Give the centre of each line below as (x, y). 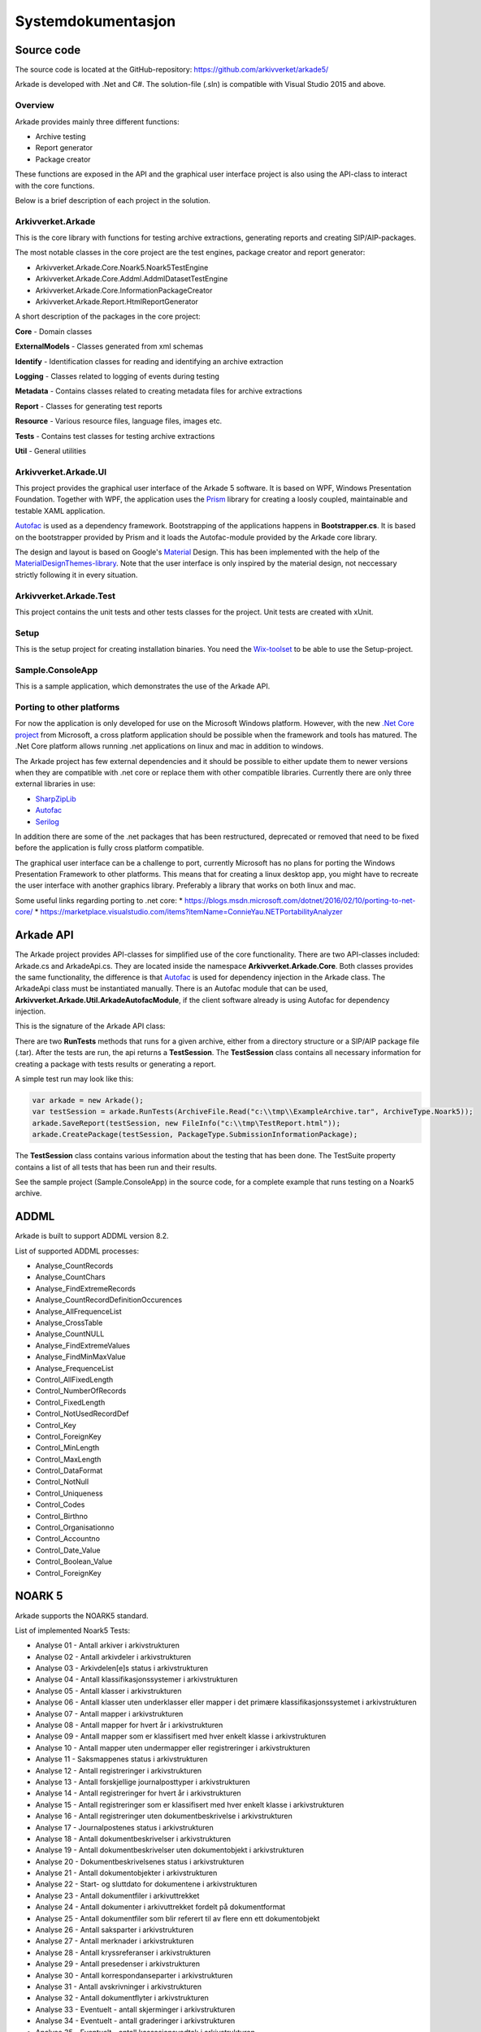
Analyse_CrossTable (69, 1322)
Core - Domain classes (54, 331)
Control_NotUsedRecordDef (82, 1413)
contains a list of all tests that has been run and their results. (116, 1167)
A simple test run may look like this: (74, 1079)
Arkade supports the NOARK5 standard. (82, 1615)
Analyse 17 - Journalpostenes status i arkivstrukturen (125, 1827)
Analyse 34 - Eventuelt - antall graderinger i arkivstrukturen (135, 2021)
